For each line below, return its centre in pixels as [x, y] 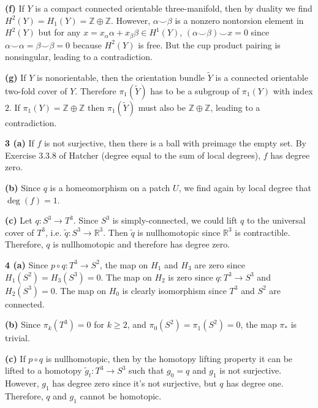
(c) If [15, 358]
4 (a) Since [27, 264]
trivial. [17, 338]
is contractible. [263, 232]
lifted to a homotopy [44, 370]
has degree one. [255, 383]
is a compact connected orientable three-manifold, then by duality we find [174, 8]
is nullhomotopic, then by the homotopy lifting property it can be [169, 358]
